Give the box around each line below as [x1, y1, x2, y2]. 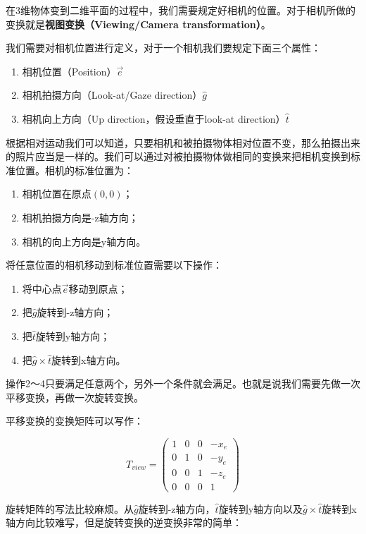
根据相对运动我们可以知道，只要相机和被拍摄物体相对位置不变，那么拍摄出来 [6, 135, 360, 150]
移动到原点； [68, 281, 128, 296]
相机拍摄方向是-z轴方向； [22, 210, 139, 224]
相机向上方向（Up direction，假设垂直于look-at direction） [22, 111, 286, 126]
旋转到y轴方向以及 [218, 501, 303, 516]
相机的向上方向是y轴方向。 [22, 233, 146, 248]
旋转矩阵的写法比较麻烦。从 [6, 501, 134, 516]
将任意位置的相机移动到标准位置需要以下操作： [6, 257, 222, 272]
